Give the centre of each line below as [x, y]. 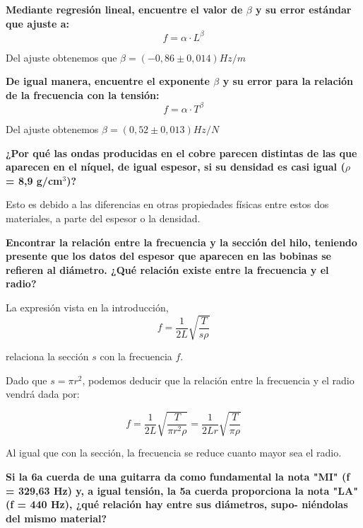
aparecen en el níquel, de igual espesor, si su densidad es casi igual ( [175, 167]
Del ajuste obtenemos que [61, 57]
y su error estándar [304, 9]
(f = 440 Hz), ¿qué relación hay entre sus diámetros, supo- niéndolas [177, 504]
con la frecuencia [136, 356]
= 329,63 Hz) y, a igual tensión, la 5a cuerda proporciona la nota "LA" [182, 490]
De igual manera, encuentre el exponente [108, 81]
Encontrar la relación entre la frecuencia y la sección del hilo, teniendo [181, 242]
